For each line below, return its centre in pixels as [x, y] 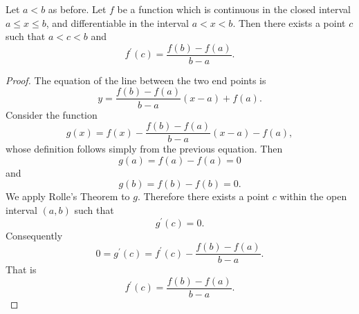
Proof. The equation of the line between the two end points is [136, 80]
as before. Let [77, 9]
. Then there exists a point [289, 22]
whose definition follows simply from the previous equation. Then [144, 149]
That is [21, 269]
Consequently [34, 235]
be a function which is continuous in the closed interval [234, 9]
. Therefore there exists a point [203, 196]
